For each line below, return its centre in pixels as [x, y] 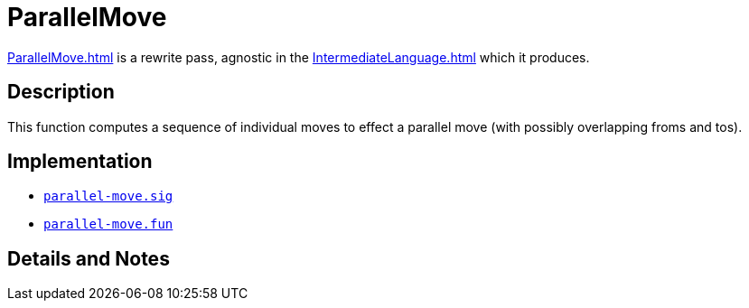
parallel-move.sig [108, 196]
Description [61, 92]
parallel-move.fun [108, 224]
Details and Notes [89, 258]
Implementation [80, 162]
